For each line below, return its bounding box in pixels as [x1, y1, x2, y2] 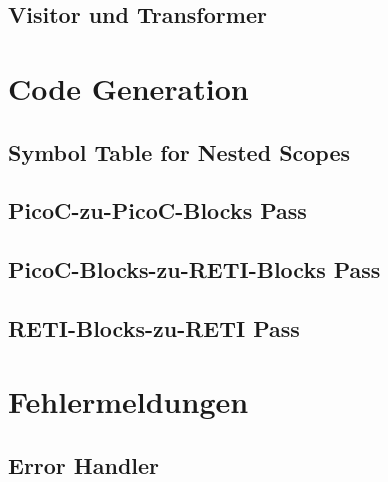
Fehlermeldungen [8, 381, 249, 422]
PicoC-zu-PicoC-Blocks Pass [8, 195, 307, 226]
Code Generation [8, 67, 249, 108]
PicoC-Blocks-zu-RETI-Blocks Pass [8, 254, 381, 285]
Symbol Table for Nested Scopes [8, 136, 351, 167]
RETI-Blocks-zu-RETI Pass [8, 312, 300, 343]
